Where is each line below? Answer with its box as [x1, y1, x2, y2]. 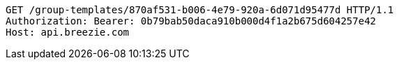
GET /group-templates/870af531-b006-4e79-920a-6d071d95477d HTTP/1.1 [6, 4, 394, 15]
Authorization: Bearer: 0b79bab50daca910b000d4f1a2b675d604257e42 [6, 15, 377, 27]
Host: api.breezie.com [6, 27, 130, 38]
